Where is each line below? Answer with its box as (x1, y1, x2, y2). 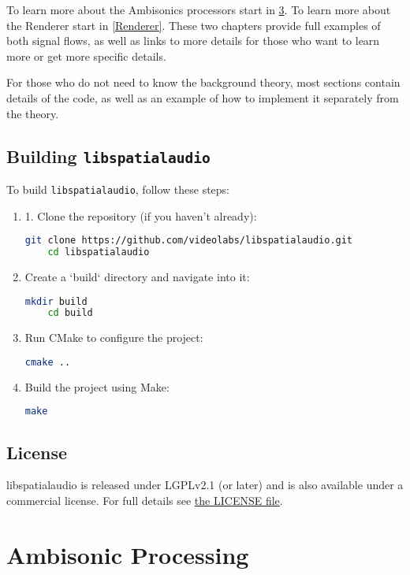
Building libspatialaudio (6, 143, 211, 168)
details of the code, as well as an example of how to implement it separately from (6, 89, 399, 106)
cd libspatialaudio (47, 247, 150, 258)
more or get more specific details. (6, 47, 166, 64)
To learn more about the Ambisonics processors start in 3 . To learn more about (6, 2, 391, 17)
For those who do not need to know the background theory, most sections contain (6, 74, 401, 91)
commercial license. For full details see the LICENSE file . (6, 492, 283, 509)
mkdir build (24, 295, 88, 307)
